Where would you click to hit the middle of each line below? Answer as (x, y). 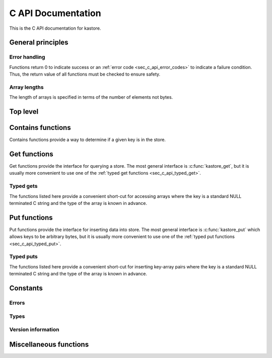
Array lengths (26, 87)
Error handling (27, 57)
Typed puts (23, 257)
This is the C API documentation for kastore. (55, 28)
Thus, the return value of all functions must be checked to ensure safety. (85, 74)
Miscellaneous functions (49, 344)
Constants (26, 288)
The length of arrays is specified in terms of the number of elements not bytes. (91, 97)
